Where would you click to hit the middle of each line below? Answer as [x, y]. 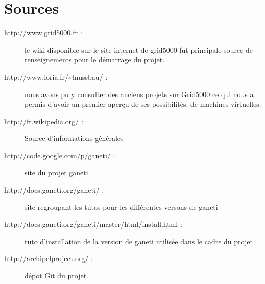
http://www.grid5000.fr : [43, 32]
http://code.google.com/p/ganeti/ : [60, 155]
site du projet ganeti [56, 172]
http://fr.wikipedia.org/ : [44, 121]
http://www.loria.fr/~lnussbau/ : [56, 76]
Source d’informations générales [74, 138]
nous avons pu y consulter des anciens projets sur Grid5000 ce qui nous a [139, 94]
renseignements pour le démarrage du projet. [95, 60]
